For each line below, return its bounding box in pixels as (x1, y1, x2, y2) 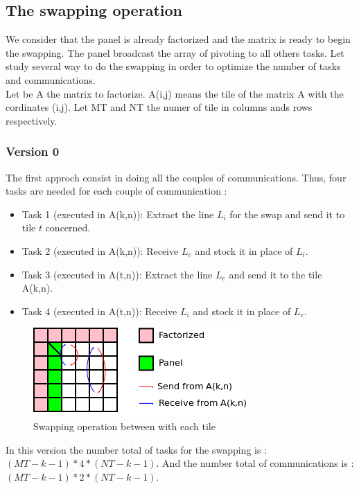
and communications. (6, 72, 96, 87)
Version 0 (6, 143, 60, 160)
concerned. (45, 220, 91, 235)
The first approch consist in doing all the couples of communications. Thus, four (6, 170, 347, 184)
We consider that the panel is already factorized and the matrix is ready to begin (6, 32, 351, 46)
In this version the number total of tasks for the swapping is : (6, 442, 268, 456)
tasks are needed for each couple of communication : (6, 184, 227, 198)
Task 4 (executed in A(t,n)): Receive (21, 303, 177, 318)
